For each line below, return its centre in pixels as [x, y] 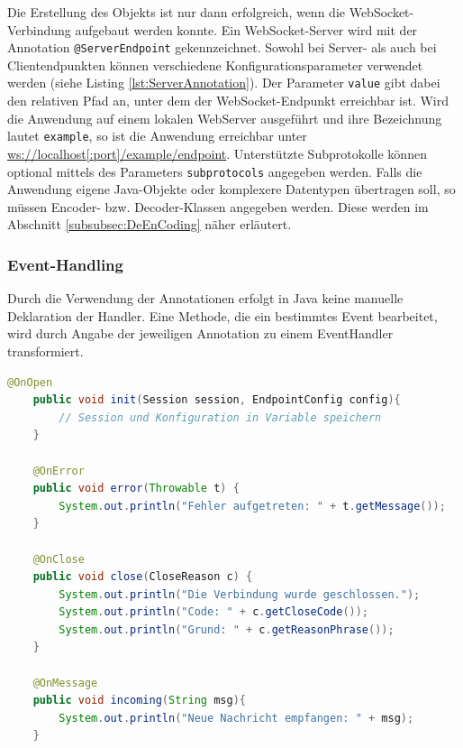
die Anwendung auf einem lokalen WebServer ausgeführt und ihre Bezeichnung [225, 118]
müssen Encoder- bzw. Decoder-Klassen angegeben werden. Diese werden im [218, 206]
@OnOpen [30, 382]
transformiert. [45, 351]
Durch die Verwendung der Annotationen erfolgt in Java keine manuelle [205, 298]
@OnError [59, 471]
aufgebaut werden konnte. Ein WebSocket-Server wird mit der [246, 29]
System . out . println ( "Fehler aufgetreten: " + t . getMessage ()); [252, 506]
